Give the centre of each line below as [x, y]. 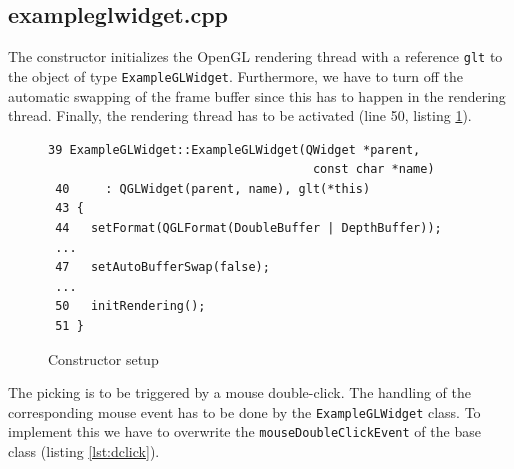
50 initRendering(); [130, 306]
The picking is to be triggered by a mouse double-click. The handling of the [240, 392]
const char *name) [373, 169]
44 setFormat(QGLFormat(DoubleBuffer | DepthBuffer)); [248, 228]
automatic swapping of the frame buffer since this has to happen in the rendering [257, 95]
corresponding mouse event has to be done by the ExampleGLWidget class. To [244, 411]
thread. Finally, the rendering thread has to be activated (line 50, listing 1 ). [240, 115]
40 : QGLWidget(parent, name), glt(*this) [213, 188]
